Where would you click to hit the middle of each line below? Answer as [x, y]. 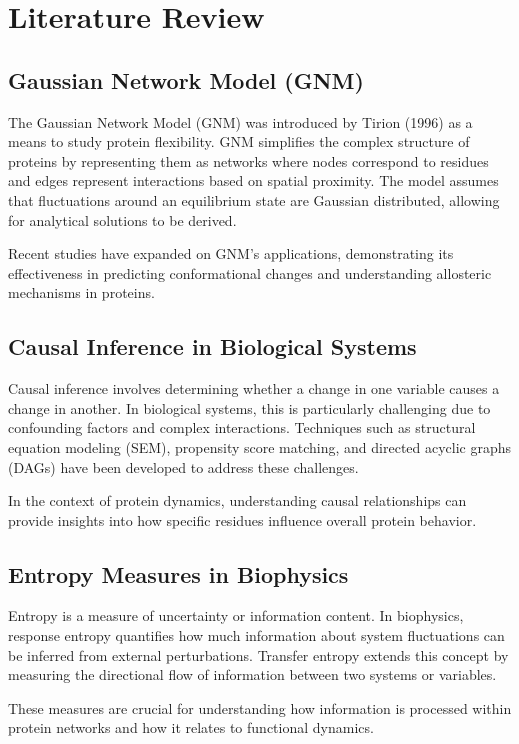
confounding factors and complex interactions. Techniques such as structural [242, 427]
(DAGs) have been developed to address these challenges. [183, 466]
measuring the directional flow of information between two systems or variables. [252, 674]
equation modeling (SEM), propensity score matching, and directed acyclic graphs [260, 446]
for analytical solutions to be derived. [122, 219]
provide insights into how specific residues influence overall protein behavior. [242, 519]
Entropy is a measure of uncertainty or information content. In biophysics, [236, 615]
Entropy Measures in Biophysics [178, 573]
